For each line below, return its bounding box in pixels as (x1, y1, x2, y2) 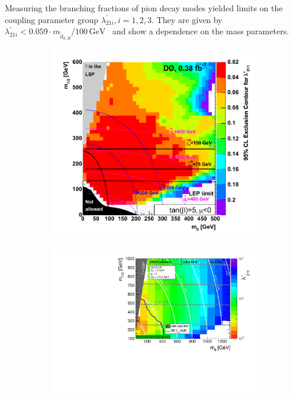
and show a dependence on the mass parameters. (112, 25, 289, 37)
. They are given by (152, 13, 223, 25)
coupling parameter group (5, 13, 99, 25)
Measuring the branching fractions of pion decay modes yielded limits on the (5, 2, 283, 14)
